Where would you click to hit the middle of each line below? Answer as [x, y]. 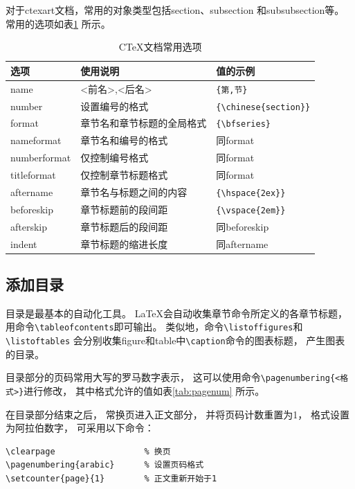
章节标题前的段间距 [124, 209]
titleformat [33, 175]
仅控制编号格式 [115, 158]
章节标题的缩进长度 [124, 243]
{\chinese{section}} [263, 107]
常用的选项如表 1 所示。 [58, 23]
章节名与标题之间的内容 [134, 192]
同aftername [242, 243]
